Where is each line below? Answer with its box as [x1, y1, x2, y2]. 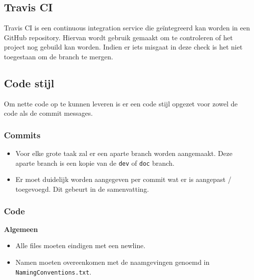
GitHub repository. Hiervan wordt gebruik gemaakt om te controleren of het [4, 32, 233, 42]
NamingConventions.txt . [15, 266, 92, 277]
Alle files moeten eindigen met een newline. [15, 240, 146, 251]
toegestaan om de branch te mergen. [4, 51, 113, 61]
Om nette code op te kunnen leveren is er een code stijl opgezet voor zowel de [4, 98, 238, 108]
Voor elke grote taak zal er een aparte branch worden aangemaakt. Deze [15, 148, 232, 158]
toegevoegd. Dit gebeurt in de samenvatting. [15, 184, 149, 194]
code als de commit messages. [4, 108, 93, 118]
